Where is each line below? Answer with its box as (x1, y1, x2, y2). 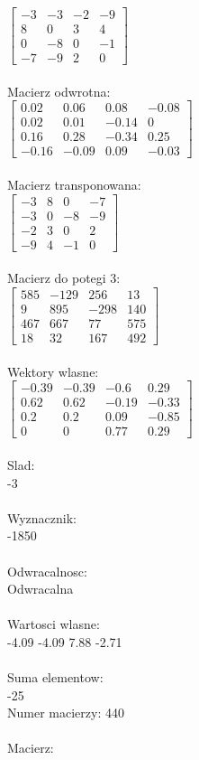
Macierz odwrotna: (7, 81, 111, 100)
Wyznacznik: (7, 508, 77, 527)
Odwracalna (7, 579, 74, 598)
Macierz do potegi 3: (7, 268, 121, 287)
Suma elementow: (7, 668, 104, 687)
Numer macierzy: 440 (7, 703, 124, 722)
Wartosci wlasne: (7, 615, 100, 633)
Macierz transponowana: (7, 175, 141, 194)
